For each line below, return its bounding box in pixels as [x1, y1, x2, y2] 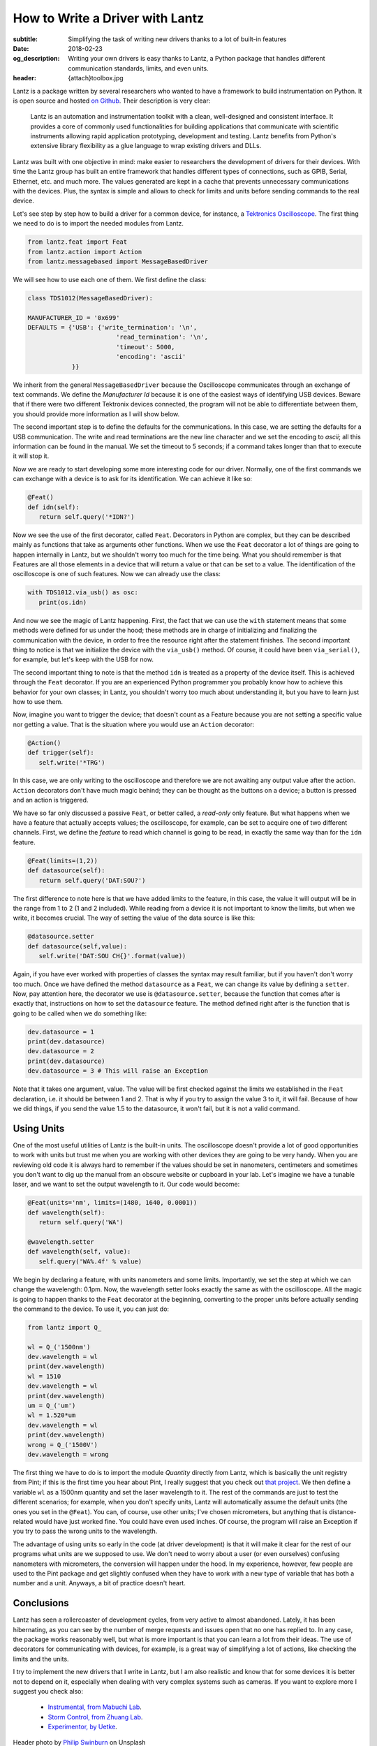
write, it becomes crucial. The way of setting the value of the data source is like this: [13, 914, 256, 922]
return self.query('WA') [38, 1219, 124, 1226]
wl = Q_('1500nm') [27, 1343, 91, 1351]
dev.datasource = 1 [27, 1027, 94, 1036]
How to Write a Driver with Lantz [13, 10, 205, 26]
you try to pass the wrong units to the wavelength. [13, 1527, 158, 1536]
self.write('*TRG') [38, 758, 105, 766]
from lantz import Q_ [27, 1323, 102, 1331]
